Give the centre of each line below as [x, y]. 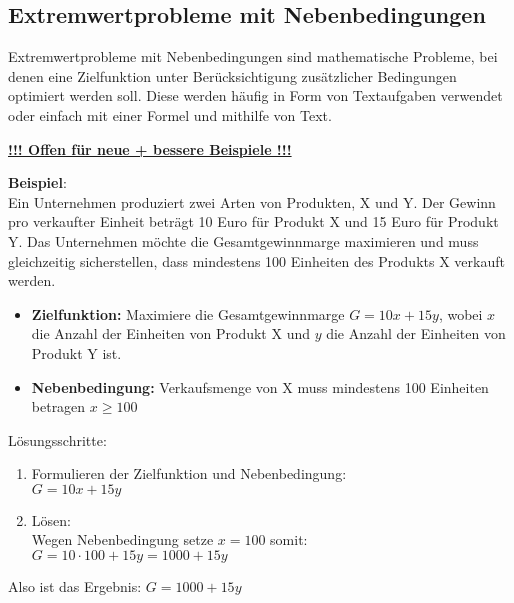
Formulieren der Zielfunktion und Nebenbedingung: [189, 473]
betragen [58, 406]
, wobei [460, 313]
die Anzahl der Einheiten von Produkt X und [170, 333]
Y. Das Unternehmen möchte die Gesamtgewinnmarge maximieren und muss [243, 240]
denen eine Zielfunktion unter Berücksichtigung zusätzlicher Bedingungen [232, 75]
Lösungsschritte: [57, 439]
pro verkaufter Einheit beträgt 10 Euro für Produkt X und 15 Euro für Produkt [253, 221]
